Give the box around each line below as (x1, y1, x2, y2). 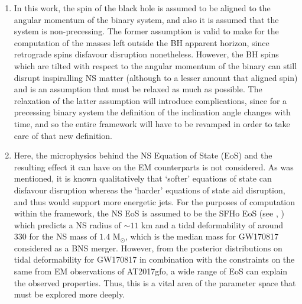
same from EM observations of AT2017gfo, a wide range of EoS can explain (14, 265, 288, 277)
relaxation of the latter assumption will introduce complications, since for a (14, 94, 287, 106)
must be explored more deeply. (14, 288, 125, 300)
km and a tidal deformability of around (141, 218, 284, 231)
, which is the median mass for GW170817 (125, 230, 279, 242)
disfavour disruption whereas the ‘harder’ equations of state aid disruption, (14, 183, 285, 196)
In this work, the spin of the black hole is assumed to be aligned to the (14, 2, 271, 14)
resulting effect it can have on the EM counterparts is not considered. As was (14, 160, 294, 173)
